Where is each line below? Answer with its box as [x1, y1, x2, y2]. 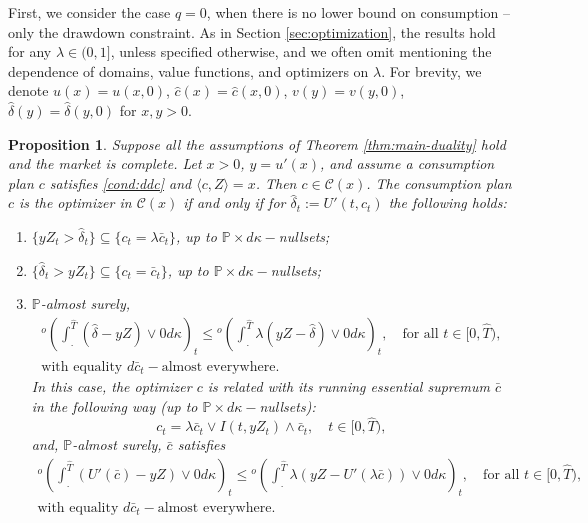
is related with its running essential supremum [207, 376, 490, 397]
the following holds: [388, 192, 507, 213]
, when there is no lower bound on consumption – [206, 2, 511, 22]
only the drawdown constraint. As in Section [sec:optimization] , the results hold [8, 21, 496, 42]
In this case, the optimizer [31, 376, 192, 397]
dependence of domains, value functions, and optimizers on [8, 60, 369, 81]
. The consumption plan [366, 172, 512, 193]
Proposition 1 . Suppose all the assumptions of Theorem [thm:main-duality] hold [8, 133, 506, 154]
